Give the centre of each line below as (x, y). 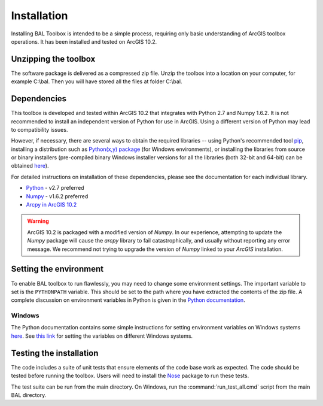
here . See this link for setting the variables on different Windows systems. (102, 336)
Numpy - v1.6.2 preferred (57, 196)
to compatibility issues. (39, 129)
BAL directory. (29, 395)
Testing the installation (55, 353)
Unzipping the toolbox (53, 59)
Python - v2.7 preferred (55, 188)
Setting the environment (57, 269)
